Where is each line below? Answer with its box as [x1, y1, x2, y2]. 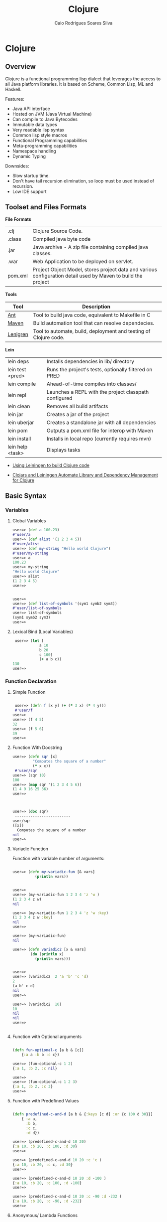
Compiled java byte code [32, 235, 91, 242]
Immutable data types [12, 121, 57, 128]
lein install [7, 435, 31, 442]
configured [46, 395, 73, 402]
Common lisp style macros [12, 132, 67, 138]
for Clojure [12, 477, 35, 483]
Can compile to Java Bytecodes [12, 116, 78, 122]
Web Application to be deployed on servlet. [32, 258, 133, 265]
